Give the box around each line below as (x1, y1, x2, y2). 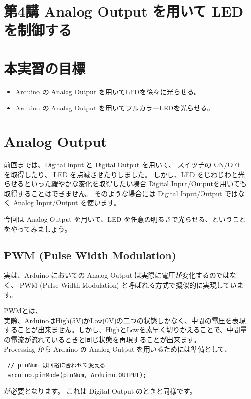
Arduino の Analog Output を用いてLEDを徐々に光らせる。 (15, 86, 201, 96)
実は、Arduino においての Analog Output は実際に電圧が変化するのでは (4, 270, 230, 280)
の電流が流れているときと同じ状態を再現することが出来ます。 (4, 334, 201, 344)
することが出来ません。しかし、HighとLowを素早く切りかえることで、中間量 (4, 325, 247, 335)
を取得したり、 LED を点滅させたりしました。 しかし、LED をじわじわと (4, 169, 238, 179)
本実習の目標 (4, 58, 86, 78)
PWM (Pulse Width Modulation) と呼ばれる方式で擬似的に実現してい (19, 279, 237, 290)
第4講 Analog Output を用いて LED (4, 1, 244, 21)
